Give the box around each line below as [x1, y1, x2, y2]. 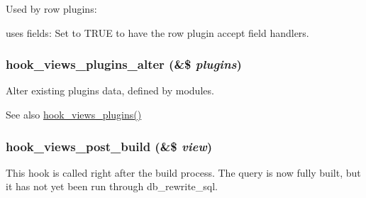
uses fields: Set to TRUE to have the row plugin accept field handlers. [6, 25, 309, 40]
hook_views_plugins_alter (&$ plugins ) [6, 55, 242, 73]
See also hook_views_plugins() [6, 107, 142, 121]
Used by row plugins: [6, 1, 97, 16]
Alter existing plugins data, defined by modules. [6, 83, 214, 98]
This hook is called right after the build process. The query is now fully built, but [6, 165, 361, 180]
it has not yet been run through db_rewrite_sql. [6, 179, 218, 194]
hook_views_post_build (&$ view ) [6, 137, 213, 155]
